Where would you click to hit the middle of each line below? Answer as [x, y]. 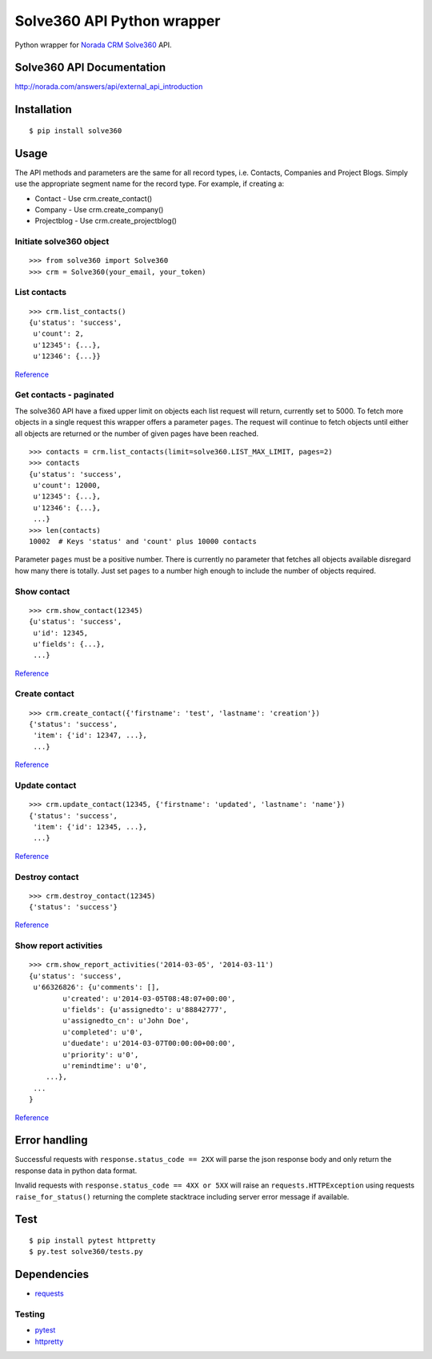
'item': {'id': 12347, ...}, [90, 736]
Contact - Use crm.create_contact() [94, 198]
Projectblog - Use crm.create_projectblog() [106, 221]
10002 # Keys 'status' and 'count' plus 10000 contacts [143, 542]
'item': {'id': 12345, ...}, [90, 827]
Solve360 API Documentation [90, 68]
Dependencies [52, 1274]
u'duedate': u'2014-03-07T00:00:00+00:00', [149, 1043]
